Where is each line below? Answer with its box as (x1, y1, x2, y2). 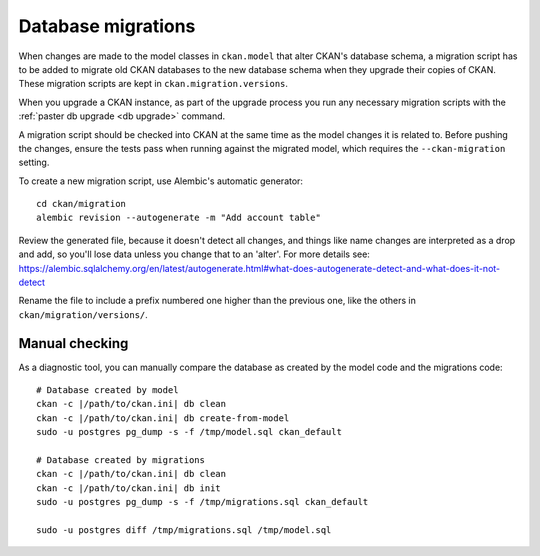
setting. (18, 156, 50, 169)
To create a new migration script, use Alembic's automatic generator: (18, 175, 304, 187)
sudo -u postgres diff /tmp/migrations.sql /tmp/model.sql (36, 525, 332, 535)
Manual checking (18, 335, 129, 352)
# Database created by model (36, 385, 179, 396)
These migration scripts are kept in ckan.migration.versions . (18, 78, 289, 90)
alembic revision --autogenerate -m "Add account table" (36, 212, 322, 224)
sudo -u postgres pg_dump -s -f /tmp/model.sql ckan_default (36, 426, 342, 438)
